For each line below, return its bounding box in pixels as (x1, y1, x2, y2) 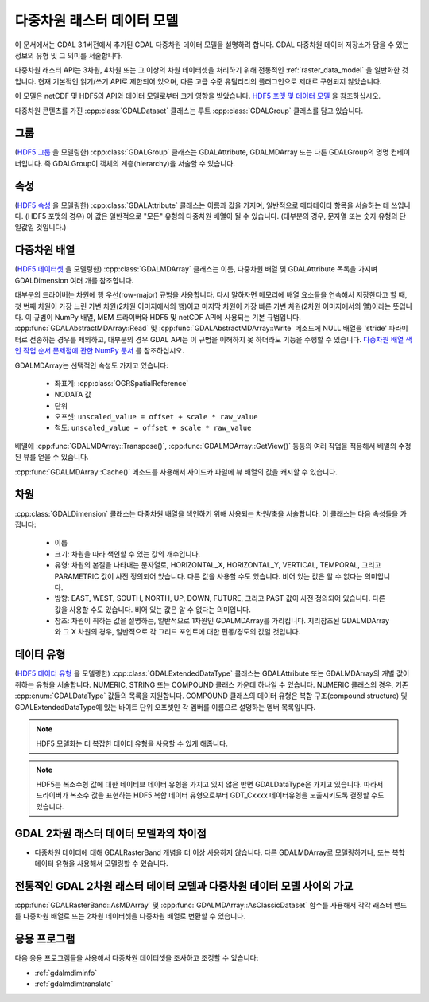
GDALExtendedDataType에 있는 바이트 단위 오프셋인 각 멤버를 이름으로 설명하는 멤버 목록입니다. (14, 702, 316, 712)
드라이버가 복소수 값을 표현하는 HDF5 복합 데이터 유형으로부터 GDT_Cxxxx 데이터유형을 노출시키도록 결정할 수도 (36, 790, 385, 800)
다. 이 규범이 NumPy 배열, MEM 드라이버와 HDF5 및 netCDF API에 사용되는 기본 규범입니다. (14, 312, 301, 322)
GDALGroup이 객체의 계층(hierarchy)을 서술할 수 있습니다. (52, 158, 236, 168)
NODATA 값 (54, 390, 91, 400)
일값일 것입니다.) (14, 223, 67, 232)
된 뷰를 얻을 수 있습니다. (14, 452, 89, 462)
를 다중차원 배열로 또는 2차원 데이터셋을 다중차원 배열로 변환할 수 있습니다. (14, 911, 246, 921)
